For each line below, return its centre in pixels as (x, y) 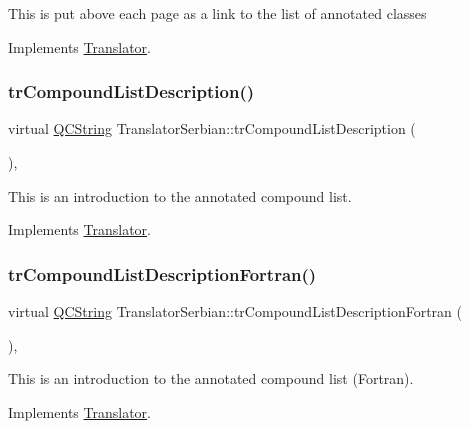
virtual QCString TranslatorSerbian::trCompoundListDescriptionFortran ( (235, 311)
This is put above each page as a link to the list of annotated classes (217, 13)
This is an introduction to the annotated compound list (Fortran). (211, 378)
